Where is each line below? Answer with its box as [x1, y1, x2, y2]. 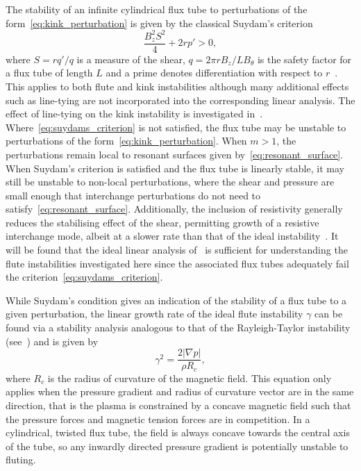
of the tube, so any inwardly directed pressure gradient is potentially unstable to [6, 438, 349, 453]
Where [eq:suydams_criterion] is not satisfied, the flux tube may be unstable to [6, 119, 346, 134]
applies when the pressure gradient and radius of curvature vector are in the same [6, 384, 354, 399]
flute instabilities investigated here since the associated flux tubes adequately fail [6, 256, 349, 270]
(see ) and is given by [6, 333, 99, 348]
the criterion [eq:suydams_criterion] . [6, 270, 163, 284]
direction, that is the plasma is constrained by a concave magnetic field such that [6, 397, 351, 412]
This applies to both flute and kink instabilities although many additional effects [6, 78, 349, 93]
